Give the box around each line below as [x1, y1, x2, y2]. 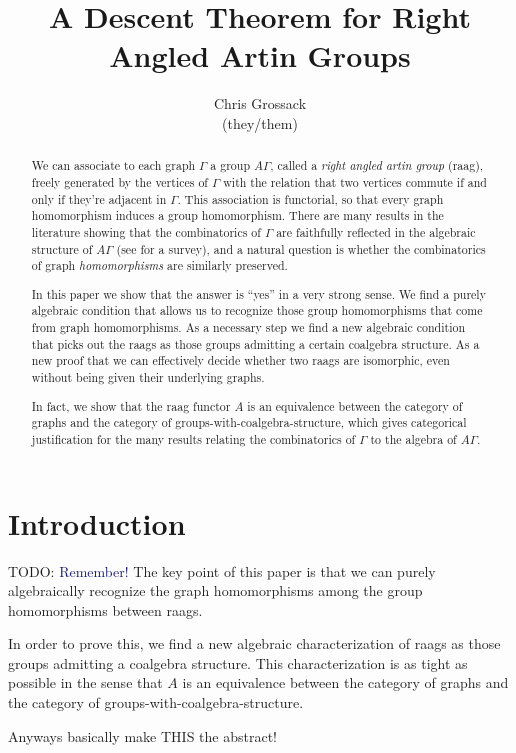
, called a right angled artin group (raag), [270, 157, 484, 174]
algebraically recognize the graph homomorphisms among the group [8, 580, 423, 601]
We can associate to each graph [31, 157, 196, 174]
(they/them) [222, 112, 298, 133]
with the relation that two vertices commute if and [223, 173, 487, 190]
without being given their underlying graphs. [31, 369, 265, 386]
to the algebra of [370, 430, 457, 447]
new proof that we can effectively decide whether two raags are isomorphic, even [31, 352, 450, 369]
